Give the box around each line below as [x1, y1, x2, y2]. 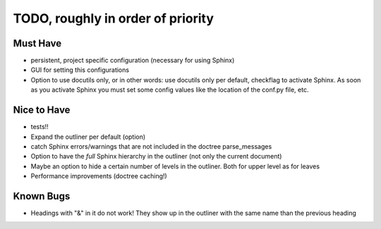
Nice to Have [13, 104, 71, 116]
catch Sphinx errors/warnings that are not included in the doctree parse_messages [30, 142, 272, 151]
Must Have [13, 37, 62, 49]
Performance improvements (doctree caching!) [30, 172, 167, 180]
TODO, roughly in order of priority [13, 11, 214, 26]
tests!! [30, 123, 49, 131]
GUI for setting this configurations [30, 66, 130, 74]
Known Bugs [13, 190, 71, 202]
